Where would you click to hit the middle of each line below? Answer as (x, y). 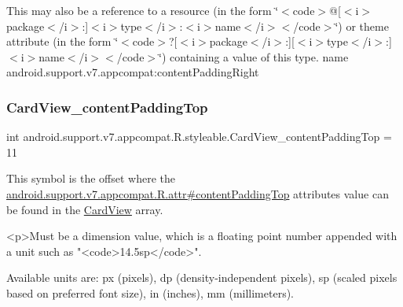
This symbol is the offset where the (91, 178)
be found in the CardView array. (85, 209)
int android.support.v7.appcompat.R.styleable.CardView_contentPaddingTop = (199, 137)
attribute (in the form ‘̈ (62, 41)
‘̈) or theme (362, 26)
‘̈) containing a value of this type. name (254, 56)
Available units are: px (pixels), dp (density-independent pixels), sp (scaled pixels (202, 277)
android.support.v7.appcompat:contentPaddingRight (133, 72)
